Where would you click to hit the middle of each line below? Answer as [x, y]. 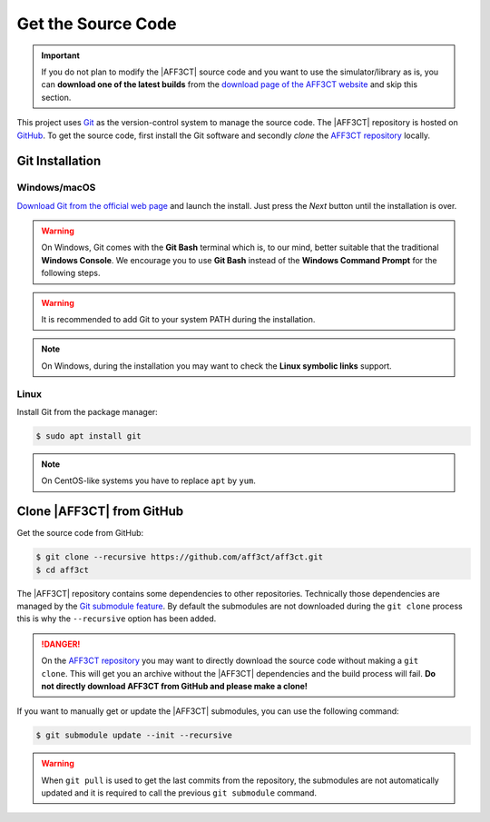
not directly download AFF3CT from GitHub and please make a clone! [175, 686]
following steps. [71, 273]
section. [56, 97]
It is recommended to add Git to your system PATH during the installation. [178, 319]
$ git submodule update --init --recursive [134, 735]
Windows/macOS [56, 188]
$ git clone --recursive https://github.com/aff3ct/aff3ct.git [180, 557]
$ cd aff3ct [63, 569]
